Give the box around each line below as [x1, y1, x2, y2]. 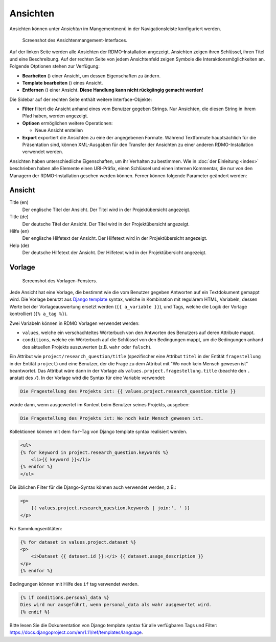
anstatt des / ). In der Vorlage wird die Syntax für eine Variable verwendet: [9, 375, 166, 381]
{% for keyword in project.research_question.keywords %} [20, 449, 169, 455]
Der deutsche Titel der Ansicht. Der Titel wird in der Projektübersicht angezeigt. [22, 221, 190, 227]
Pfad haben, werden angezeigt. [22, 113, 88, 119]
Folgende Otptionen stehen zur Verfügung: [9, 63, 100, 69]
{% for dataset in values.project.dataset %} [20, 539, 136, 545]
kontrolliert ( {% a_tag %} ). [9, 310, 68, 317]
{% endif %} [20, 609, 51, 615]
